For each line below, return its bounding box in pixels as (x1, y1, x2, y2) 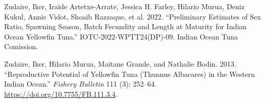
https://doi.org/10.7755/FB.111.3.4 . (4, 88, 118, 99)
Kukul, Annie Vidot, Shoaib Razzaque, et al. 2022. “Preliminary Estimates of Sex (4, 11, 261, 22)
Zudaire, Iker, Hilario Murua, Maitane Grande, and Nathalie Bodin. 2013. (4, 58, 236, 69)
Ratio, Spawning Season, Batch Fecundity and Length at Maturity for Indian (4, 21, 247, 32)
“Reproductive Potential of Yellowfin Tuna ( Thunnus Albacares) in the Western (4, 68, 255, 79)
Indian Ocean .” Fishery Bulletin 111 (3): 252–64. (4, 78, 157, 89)
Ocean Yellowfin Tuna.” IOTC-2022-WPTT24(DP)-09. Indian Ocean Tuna (4, 31, 238, 42)
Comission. (4, 41, 38, 52)
